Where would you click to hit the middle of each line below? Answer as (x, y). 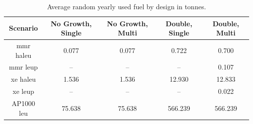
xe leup (24, 91)
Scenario (23, 28)
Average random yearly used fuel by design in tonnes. (126, 6)
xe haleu (23, 79)
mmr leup (23, 67)
